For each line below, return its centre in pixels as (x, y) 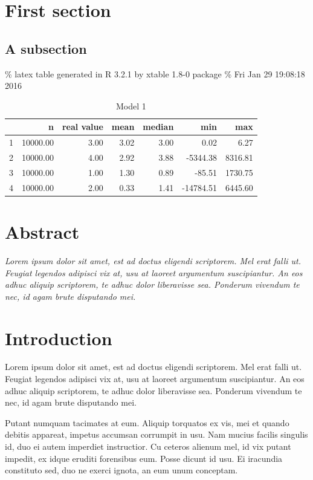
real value (82, 127)
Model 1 (131, 105)
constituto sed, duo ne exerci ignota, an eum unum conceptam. (121, 470)
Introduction (59, 338)
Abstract (42, 232)
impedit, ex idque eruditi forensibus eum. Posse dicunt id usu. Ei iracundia (144, 458)
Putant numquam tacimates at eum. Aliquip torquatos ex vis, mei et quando (147, 422)
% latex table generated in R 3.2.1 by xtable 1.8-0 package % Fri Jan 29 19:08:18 (155, 73)
